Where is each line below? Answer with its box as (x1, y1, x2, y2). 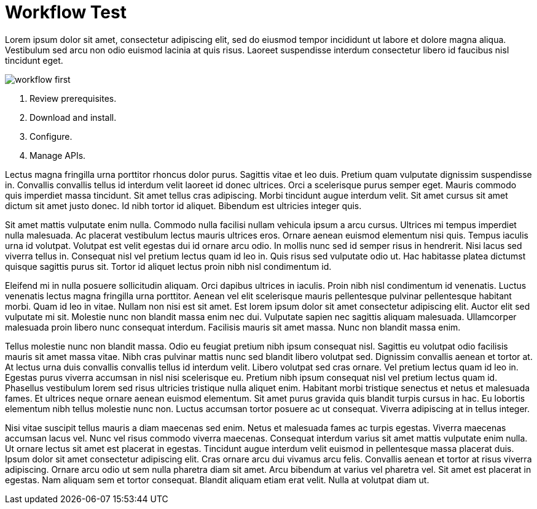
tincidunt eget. (5, 55, 63, 66)
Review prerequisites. (29, 93, 117, 104)
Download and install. (29, 112, 117, 123)
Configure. (29, 131, 73, 142)
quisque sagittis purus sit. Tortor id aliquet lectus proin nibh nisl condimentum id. (5, 261, 332, 272)
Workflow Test (5, 2, 127, 23)
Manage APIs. (29, 150, 86, 161)
